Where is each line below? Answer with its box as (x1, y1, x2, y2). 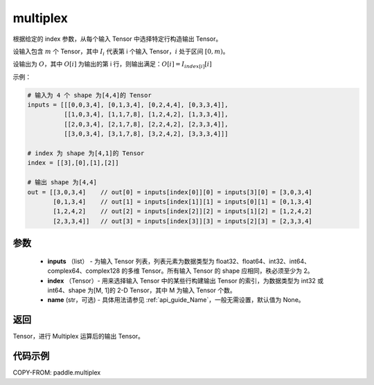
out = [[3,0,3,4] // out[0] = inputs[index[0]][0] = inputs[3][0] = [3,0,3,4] (27, 188, 313, 196)
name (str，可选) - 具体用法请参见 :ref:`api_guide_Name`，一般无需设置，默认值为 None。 (47, 296, 305, 304)
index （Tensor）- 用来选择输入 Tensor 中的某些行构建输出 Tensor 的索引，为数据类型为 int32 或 (47, 276, 324, 285)
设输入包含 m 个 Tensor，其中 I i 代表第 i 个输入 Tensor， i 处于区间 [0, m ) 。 (12, 47, 229, 57)
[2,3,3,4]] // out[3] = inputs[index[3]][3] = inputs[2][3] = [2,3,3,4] (53, 217, 313, 225)
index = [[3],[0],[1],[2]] (27, 159, 119, 167)
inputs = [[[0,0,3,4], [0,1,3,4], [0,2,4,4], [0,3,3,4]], (27, 101, 229, 109)
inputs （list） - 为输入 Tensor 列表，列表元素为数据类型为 (47, 257, 215, 265)
